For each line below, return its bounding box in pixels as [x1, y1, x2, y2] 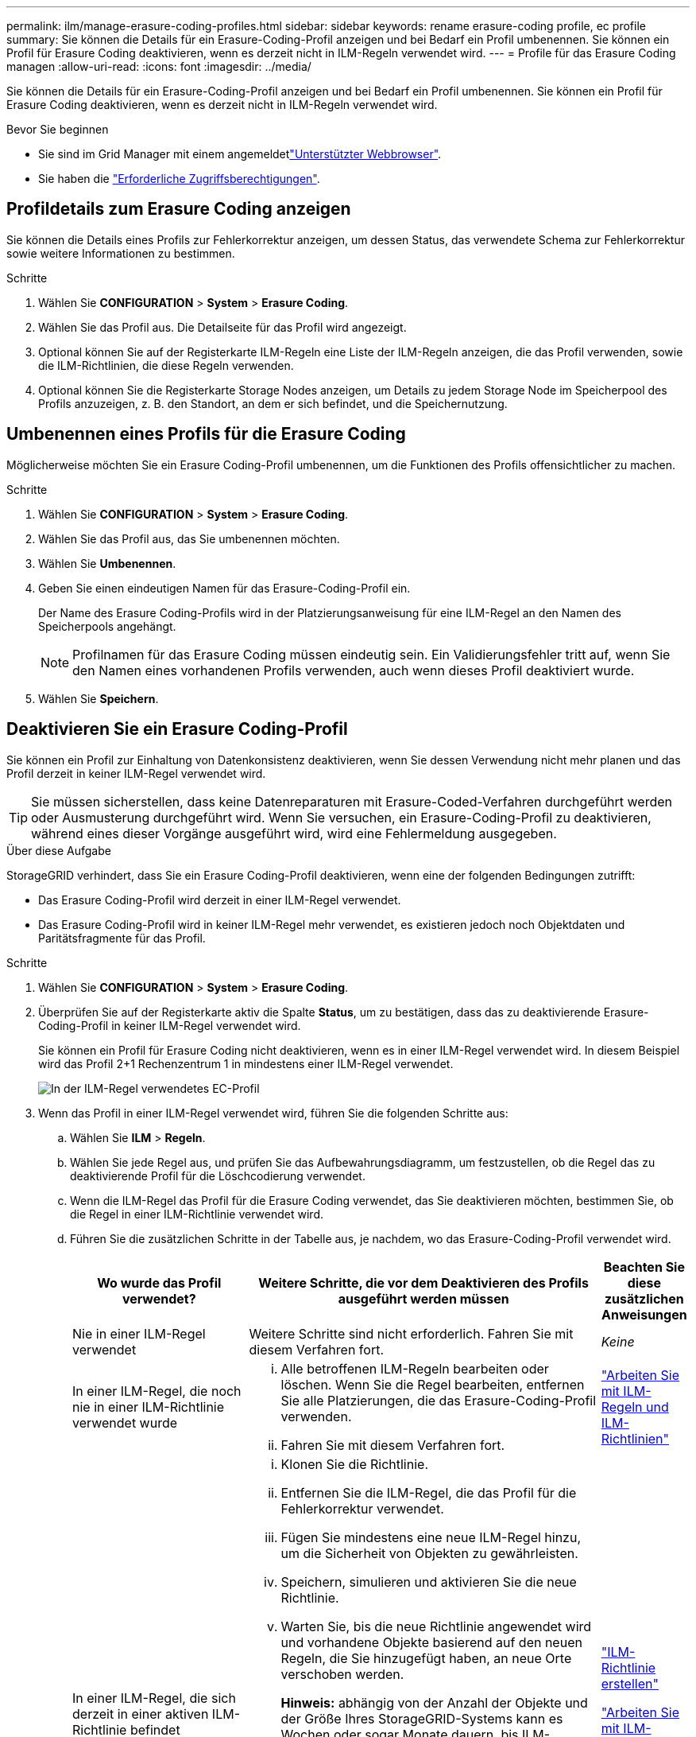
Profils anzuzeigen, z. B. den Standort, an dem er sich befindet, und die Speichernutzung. [38, 396, 508, 410]
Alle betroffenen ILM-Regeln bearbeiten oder [280, 1360, 549, 1377]
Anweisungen [601, 1306, 687, 1323]
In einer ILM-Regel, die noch [72, 1382, 242, 1399]
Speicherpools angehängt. [38, 619, 176, 633]
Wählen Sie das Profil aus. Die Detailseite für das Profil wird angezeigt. [38, 320, 407, 334]
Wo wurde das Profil [97, 1274, 222, 1291]
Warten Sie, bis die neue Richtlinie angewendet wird [280, 1618, 592, 1634]
